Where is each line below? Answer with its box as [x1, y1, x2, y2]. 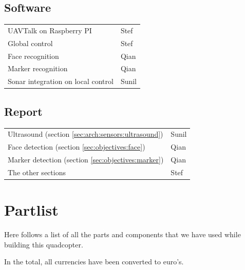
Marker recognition [8, 63, 68, 74]
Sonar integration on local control [8, 76, 114, 87]
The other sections [8, 167, 66, 177]
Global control [8, 37, 53, 48]
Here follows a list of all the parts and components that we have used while [4, 229, 241, 240]
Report [4, 103, 43, 119]
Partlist [4, 199, 59, 220]
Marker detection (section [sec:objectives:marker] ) [8, 154, 164, 165]
